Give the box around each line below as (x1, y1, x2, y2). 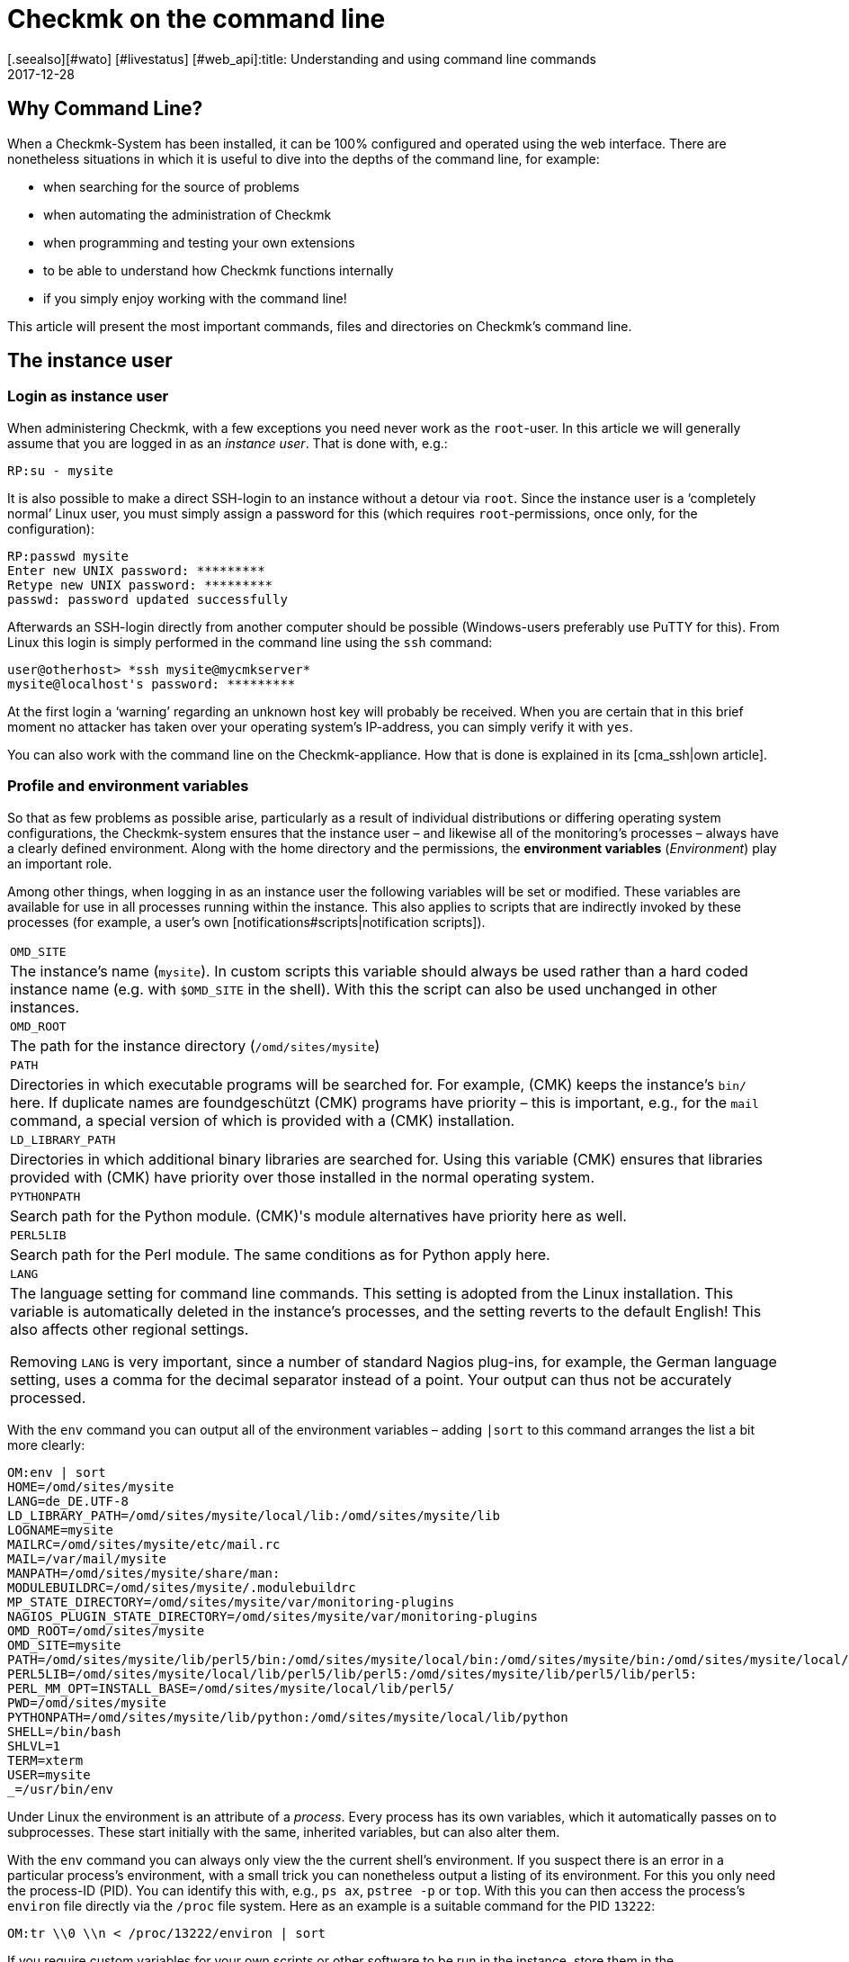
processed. (10, 1388, 86, 1407)
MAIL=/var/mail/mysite (7, 1551, 167, 1566)
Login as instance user (7, 387, 169, 406)
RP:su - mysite (7, 463, 114, 478)
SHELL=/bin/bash (7, 1723, 121, 1739)
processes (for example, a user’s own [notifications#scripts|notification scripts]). (7, 913, 486, 930)
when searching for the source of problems (43, 178, 299, 194)
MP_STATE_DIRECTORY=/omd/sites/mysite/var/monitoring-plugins (7, 1594, 455, 1609)
